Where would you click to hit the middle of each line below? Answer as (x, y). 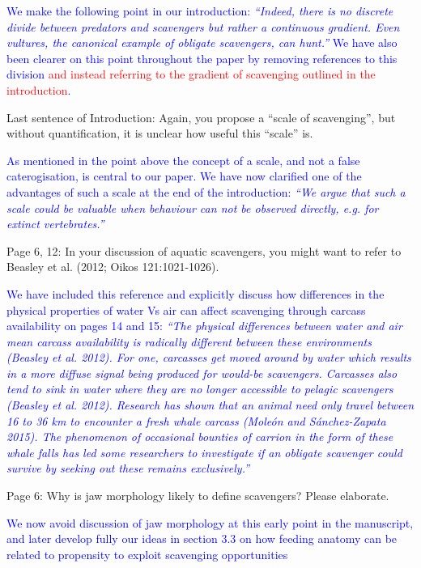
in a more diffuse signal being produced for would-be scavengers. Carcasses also (202, 373)
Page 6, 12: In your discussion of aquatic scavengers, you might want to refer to (204, 250)
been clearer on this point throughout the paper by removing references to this (202, 58)
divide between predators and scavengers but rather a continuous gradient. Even (203, 26)
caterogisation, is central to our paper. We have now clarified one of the (184, 176)
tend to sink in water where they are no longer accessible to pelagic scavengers (200, 389)
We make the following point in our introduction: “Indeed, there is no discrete (200, 11)
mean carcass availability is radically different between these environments (189, 341)
